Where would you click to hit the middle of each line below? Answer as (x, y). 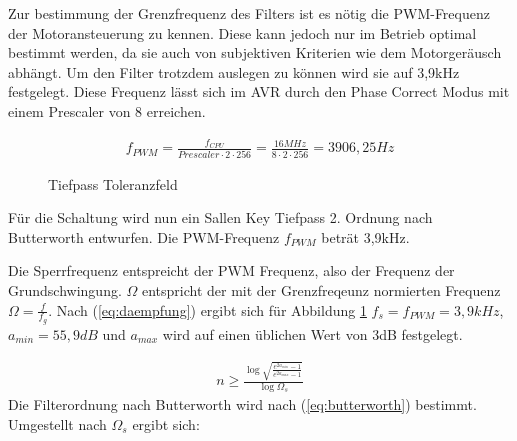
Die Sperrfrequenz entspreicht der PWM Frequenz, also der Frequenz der (231, 270)
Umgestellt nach (57, 423)
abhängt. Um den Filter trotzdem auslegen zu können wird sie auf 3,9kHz (234, 71)
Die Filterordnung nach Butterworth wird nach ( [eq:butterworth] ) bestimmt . (242, 404)
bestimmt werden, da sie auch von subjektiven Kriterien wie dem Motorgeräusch (255, 52)
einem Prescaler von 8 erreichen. (107, 110)
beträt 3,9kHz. (365, 236)
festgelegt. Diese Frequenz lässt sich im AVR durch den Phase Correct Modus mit (259, 91)
